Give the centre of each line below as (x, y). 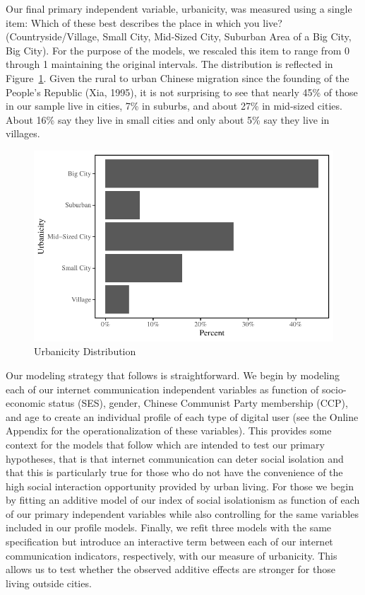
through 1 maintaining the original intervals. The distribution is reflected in (169, 64)
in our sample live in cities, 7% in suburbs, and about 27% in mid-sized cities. (174, 106)
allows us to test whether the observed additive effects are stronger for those (170, 569)
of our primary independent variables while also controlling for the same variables (182, 513)
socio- (334, 389)
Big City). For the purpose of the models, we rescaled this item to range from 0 (178, 50)
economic (25, 403)
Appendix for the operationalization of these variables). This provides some (169, 431)
